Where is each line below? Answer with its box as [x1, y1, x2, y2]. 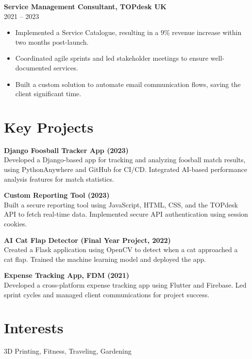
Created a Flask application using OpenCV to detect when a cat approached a [4, 244, 238, 255]
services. [53, 62, 78, 72]
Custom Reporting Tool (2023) [4, 190, 110, 200]
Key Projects [4, 117, 94, 137]
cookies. [4, 219, 27, 229]
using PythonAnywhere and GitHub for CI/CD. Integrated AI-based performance [4, 164, 247, 174]
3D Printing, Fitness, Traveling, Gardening [4, 346, 132, 356]
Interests [4, 318, 64, 338]
